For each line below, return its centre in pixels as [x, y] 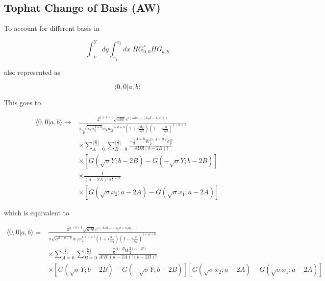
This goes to [23, 103]
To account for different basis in [52, 28]
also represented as [32, 72]
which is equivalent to [37, 212]
